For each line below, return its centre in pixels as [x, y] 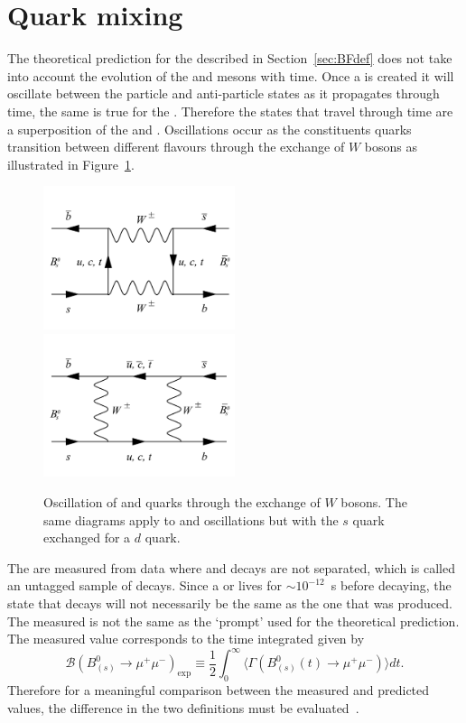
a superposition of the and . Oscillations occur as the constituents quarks [210, 129]
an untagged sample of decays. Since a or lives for [145, 585]
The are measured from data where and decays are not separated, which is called [231, 567]
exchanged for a [87, 538]
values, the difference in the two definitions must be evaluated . [183, 707]
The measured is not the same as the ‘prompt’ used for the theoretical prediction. [233, 621]
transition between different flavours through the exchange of [176, 147]
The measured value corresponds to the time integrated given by [186, 639]
